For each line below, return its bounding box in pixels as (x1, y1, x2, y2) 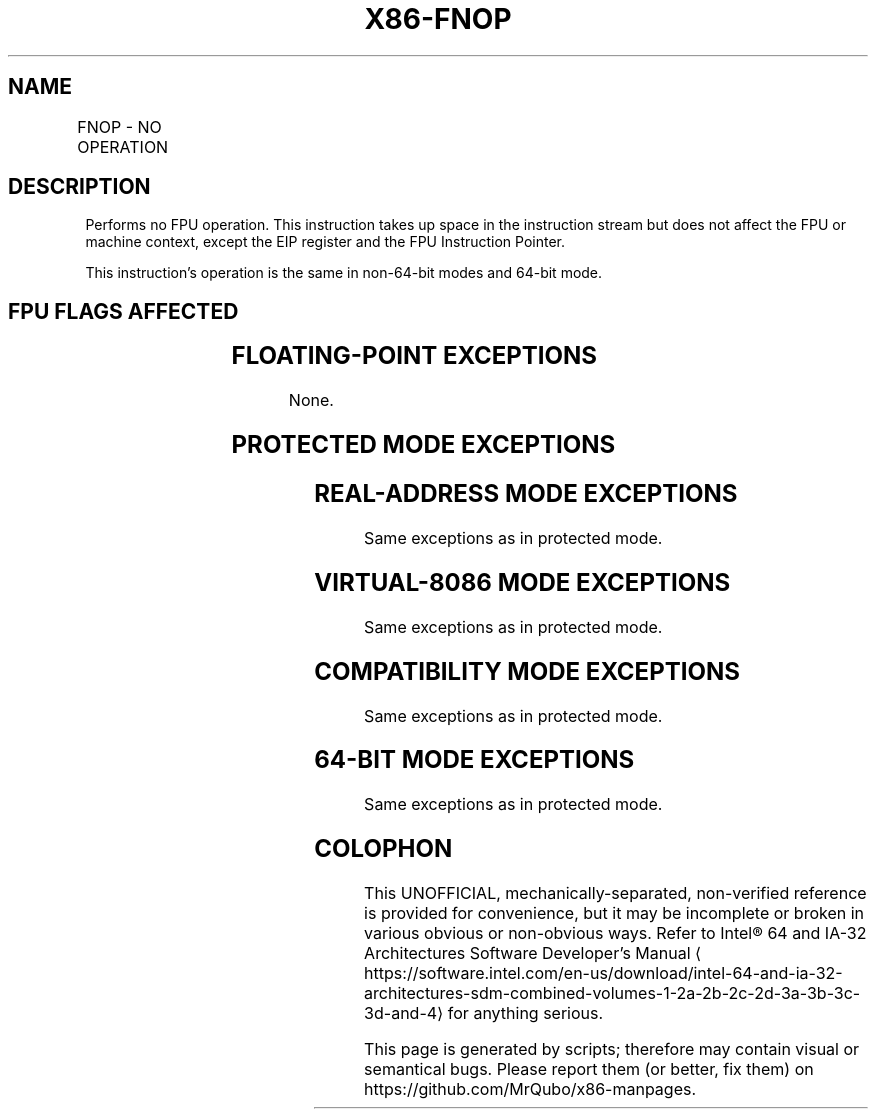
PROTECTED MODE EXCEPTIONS (231, 430, 616, 460)
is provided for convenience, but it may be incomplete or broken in (364, 903, 865, 924)
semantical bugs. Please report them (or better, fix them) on (364, 1059, 814, 1080)
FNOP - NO (77, 116, 162, 137)
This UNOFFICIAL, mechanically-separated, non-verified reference (364, 883, 867, 904)
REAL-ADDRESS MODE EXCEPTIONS (314, 479, 738, 508)
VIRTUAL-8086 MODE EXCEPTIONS (314, 567, 731, 597)
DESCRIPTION (8, 174, 151, 200)
